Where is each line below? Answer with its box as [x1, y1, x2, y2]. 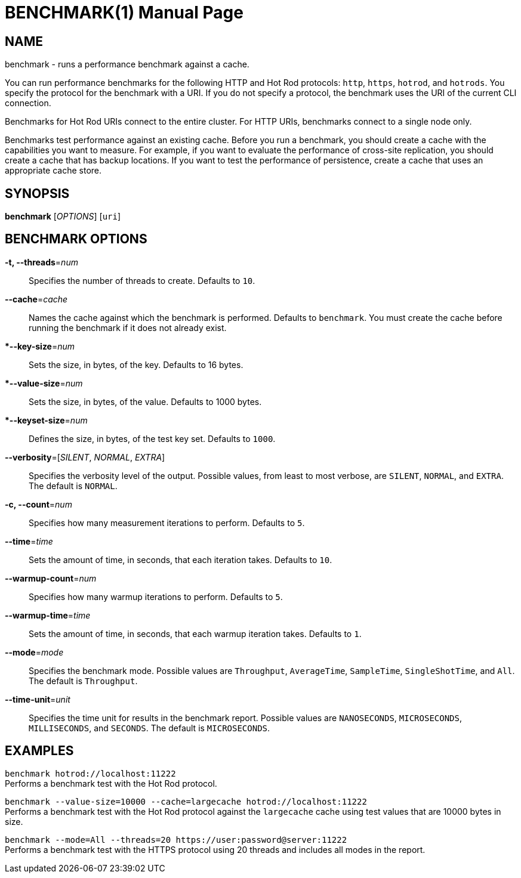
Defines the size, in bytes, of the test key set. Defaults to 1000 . [29, 433, 276, 444]
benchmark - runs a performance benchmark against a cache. [5, 59, 249, 70]
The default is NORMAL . [29, 480, 118, 491]
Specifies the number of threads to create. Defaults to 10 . [29, 275, 255, 286]
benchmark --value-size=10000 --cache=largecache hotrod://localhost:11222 [5, 796, 367, 806]
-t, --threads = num [5, 256, 78, 267]
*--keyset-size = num [5, 415, 88, 425]
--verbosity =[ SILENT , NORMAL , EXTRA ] [5, 452, 165, 462]
